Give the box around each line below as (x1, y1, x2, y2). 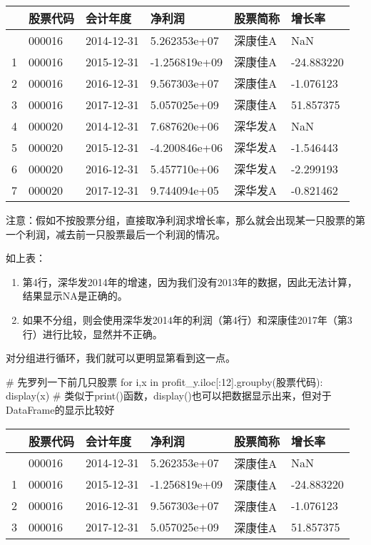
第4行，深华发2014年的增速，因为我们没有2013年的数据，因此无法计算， (22, 274, 357, 289)
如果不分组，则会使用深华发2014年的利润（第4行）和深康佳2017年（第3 (22, 312, 352, 327)
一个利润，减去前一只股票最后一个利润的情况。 (6, 226, 225, 241)
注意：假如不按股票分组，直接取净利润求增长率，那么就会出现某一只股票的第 (6, 213, 365, 227)
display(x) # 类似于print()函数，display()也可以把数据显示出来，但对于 (6, 388, 332, 403)
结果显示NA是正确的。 (22, 288, 128, 303)
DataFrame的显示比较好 (6, 402, 115, 417)
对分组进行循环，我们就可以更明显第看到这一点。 (6, 350, 235, 365)
